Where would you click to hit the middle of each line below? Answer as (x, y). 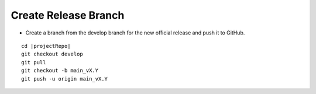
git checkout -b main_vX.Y (60, 71)
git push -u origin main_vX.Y (65, 79)
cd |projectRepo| (46, 46)
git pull (34, 62)
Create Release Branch (68, 15)
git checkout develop (52, 54)
